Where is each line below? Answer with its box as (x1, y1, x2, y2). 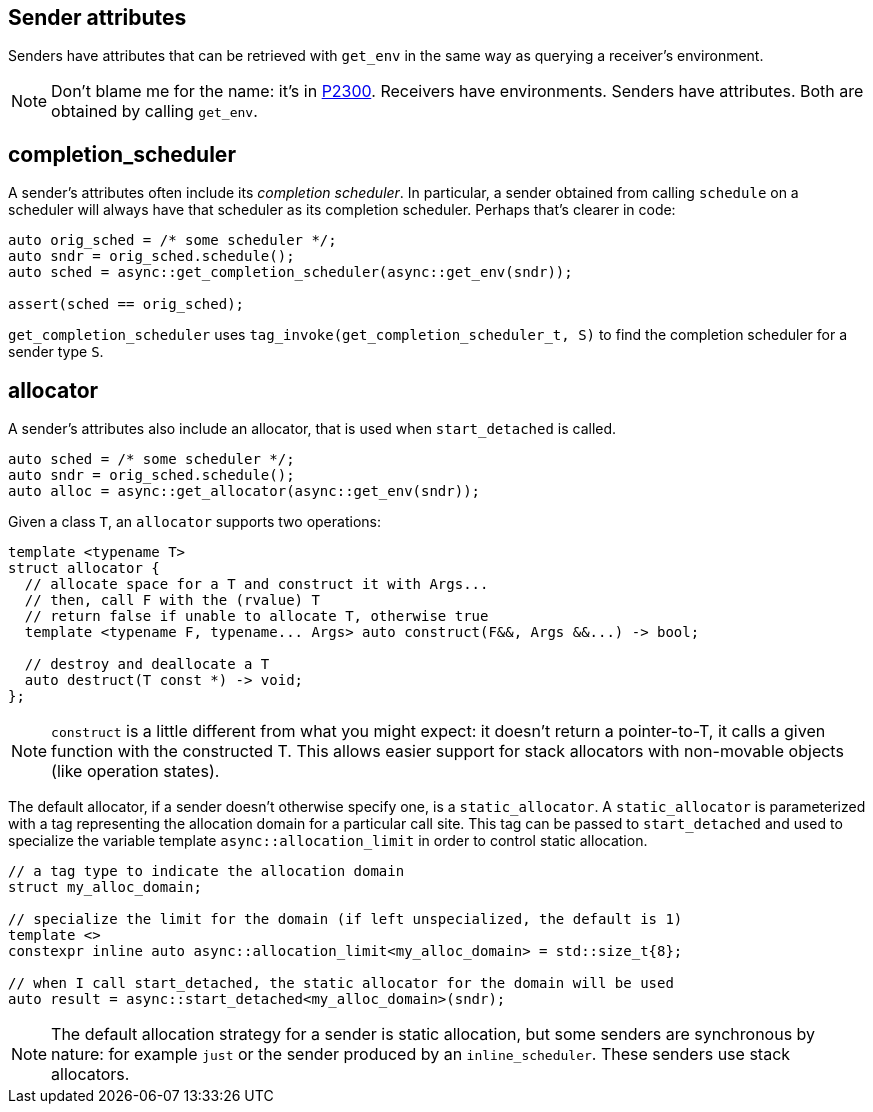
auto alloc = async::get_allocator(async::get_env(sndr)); (8, 483, 481, 500)
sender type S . (8, 343, 104, 361)
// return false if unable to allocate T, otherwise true (24, 608, 489, 625)
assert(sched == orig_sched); (8, 296, 245, 313)
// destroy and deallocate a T (24, 656, 270, 673)
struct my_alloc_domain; (8, 879, 202, 896)
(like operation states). (51, 761, 220, 782)
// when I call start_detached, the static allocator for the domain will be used (8, 975, 674, 992)
